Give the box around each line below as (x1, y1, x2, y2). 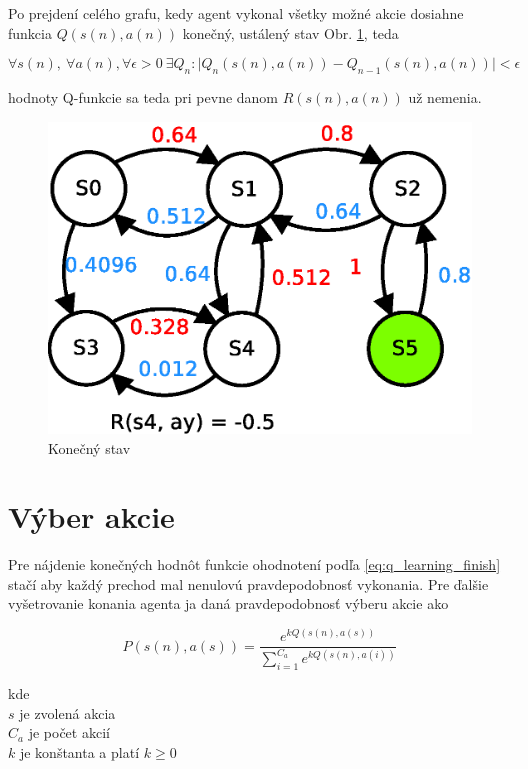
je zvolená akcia (19, 702, 116, 723)
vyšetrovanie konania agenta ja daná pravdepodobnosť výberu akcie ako (8, 593, 449, 614)
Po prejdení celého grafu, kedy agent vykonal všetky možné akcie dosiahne (8, 3, 464, 23)
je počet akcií (28, 722, 110, 743)
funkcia (8, 22, 52, 43)
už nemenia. (408, 86, 482, 107)
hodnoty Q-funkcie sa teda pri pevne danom (8, 86, 279, 107)
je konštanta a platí (19, 742, 140, 763)
